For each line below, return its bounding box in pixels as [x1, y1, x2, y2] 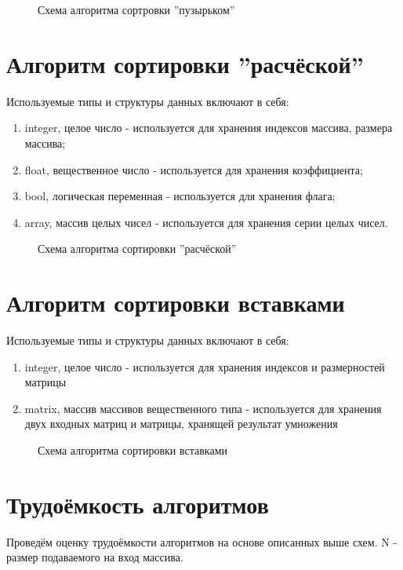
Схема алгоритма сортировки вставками [38, 441, 228, 458]
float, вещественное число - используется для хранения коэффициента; [24, 161, 363, 177]
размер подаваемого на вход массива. [6, 549, 183, 565]
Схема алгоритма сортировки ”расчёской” [38, 240, 237, 257]
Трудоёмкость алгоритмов [6, 488, 269, 520]
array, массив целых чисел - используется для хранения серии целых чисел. [24, 214, 388, 230]
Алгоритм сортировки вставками [6, 287, 345, 319]
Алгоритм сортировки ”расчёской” [6, 47, 364, 79]
